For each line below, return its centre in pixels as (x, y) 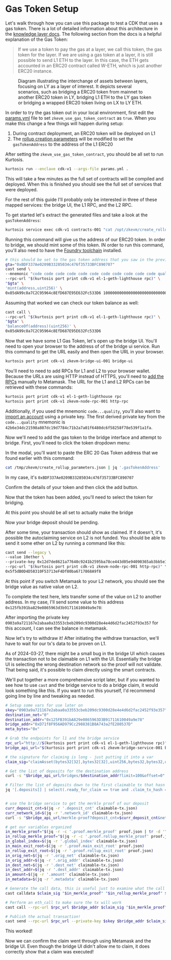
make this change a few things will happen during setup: (64, 123)
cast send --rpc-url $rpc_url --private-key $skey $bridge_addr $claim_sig (87, 921)
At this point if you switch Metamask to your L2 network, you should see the (85, 581)
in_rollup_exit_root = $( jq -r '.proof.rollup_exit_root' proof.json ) (79, 851)
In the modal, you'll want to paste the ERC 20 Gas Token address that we (82, 453)
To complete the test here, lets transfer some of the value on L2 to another (83, 596)
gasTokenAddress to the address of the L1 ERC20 (63, 144)
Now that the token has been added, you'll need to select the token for (79, 497)
